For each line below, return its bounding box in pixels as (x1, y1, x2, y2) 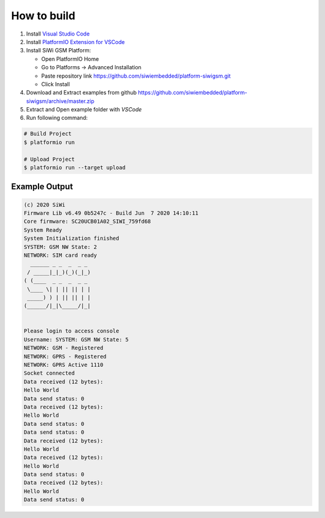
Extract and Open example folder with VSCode (26, 106, 142, 113)
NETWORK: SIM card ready (23, 252, 97, 258)
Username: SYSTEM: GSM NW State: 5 (23, 336, 129, 343)
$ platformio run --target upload (23, 164, 126, 171)
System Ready (23, 226, 63, 233)
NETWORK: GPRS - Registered (23, 353, 107, 360)
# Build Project (23, 130, 72, 137)
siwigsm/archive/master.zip (26, 97, 94, 105)
